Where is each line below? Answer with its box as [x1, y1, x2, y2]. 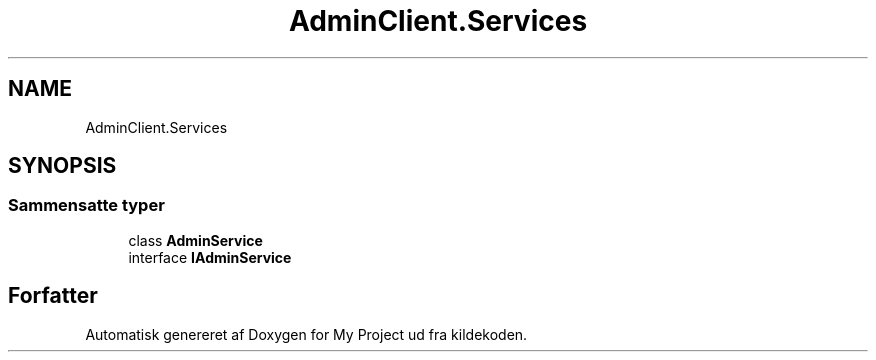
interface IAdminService [128, 248, 292, 266]
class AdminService [128, 231, 263, 249]
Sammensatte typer [8, 195, 165, 216]
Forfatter [8, 283, 98, 309]
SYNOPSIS [8, 153, 117, 179]
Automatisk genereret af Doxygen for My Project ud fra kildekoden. [85, 325, 528, 343]
